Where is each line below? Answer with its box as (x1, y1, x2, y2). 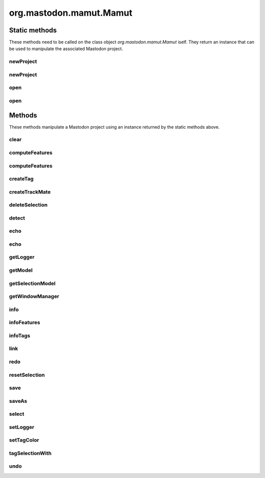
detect (9, 214, 26, 221)
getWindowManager (9, 293, 59, 300)
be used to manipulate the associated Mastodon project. (9, 46, 123, 52)
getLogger (9, 253, 35, 260)
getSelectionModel (9, 280, 56, 287)
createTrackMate (9, 188, 51, 195)
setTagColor (9, 437, 39, 444)
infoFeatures (9, 319, 40, 326)
